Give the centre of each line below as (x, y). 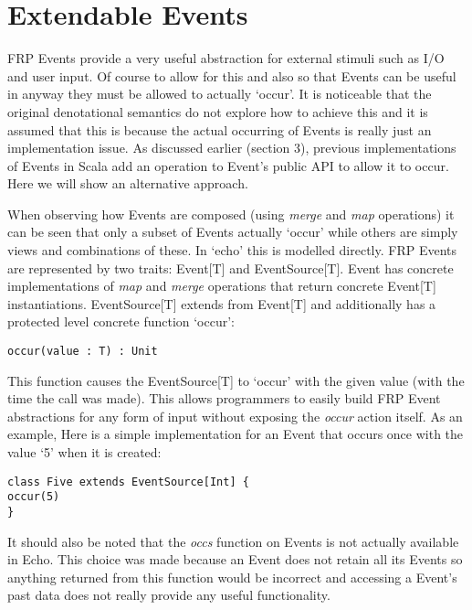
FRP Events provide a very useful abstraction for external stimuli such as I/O (226, 58)
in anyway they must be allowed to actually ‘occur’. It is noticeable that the (220, 94)
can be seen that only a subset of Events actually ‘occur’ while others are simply (233, 232)
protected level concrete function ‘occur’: (121, 321)
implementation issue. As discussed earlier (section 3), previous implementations (232, 148)
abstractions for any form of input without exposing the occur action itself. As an (235, 416)
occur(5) (34, 497)
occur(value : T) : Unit (83, 352)
